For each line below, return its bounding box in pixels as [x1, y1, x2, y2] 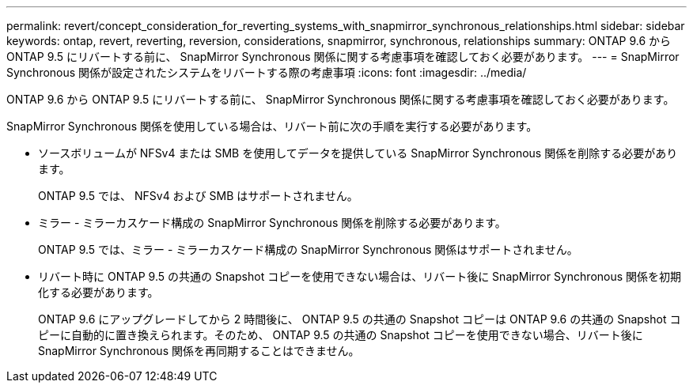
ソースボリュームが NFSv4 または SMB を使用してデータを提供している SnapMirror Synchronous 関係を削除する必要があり [38, 146, 678, 160]
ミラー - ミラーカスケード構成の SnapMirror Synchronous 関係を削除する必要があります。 [38, 216, 506, 229]
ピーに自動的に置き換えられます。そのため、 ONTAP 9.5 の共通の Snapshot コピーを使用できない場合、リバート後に [38, 328, 643, 342]
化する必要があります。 [38, 285, 159, 299]
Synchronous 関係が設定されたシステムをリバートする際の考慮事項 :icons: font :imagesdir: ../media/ [6, 66, 527, 79]
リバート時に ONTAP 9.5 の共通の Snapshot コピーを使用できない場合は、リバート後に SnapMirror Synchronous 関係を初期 [38, 270, 682, 283]
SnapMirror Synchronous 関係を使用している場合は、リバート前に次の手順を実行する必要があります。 [6, 119, 538, 133]
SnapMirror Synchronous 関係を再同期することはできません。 [38, 344, 360, 357]
